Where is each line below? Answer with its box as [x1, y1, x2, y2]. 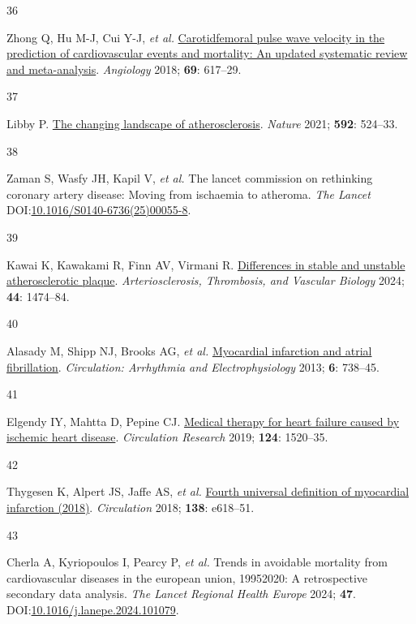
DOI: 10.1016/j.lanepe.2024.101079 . [6, 601, 179, 618]
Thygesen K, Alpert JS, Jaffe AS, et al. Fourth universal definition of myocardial [6, 483, 410, 500]
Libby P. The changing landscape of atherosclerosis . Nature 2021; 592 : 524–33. [6, 114, 398, 131]
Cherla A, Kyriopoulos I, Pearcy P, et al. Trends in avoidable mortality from [6, 553, 388, 570]
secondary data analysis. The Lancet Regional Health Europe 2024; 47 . [6, 585, 356, 602]
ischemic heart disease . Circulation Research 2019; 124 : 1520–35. [6, 428, 328, 445]
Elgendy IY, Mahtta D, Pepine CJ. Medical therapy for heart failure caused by [6, 412, 400, 429]
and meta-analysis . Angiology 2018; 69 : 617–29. [6, 60, 242, 77]
